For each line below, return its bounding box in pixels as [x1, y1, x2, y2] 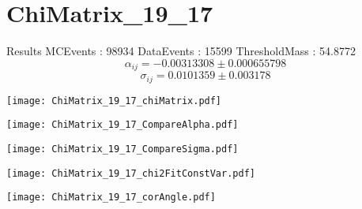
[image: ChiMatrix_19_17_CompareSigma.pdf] [6, 143, 239, 155]
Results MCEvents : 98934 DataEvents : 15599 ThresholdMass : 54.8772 [6, 43, 356, 59]
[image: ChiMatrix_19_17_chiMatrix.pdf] [6, 95, 222, 106]
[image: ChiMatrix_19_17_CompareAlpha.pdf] [6, 119, 239, 131]
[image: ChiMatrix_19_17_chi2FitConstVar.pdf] [6, 167, 255, 179]
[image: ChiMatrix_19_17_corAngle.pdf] [6, 192, 216, 203]
